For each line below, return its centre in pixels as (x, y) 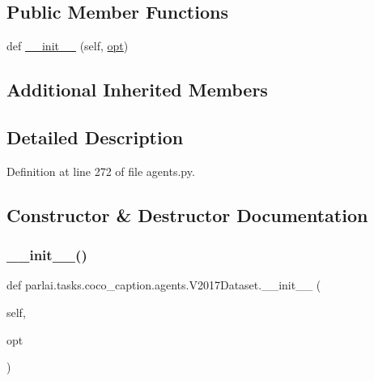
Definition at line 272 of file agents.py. (101, 171)
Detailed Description (95, 137)
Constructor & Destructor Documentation (187, 214)
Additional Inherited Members (137, 90)
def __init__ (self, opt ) (68, 46)
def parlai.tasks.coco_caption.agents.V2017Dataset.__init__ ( (164, 285)
